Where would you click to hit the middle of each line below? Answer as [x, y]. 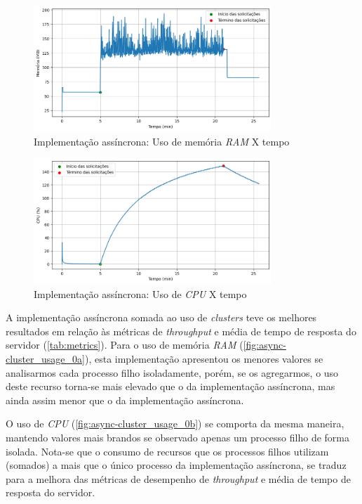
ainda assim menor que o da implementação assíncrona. [125, 400]
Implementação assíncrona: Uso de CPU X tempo [140, 293]
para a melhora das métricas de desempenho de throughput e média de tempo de [178, 478]
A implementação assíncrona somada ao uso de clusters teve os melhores [161, 317]
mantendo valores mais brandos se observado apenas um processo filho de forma [177, 438]
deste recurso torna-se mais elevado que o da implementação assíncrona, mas [170, 386]
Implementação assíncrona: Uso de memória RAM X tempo [162, 141]
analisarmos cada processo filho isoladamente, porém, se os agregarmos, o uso [172, 372]
